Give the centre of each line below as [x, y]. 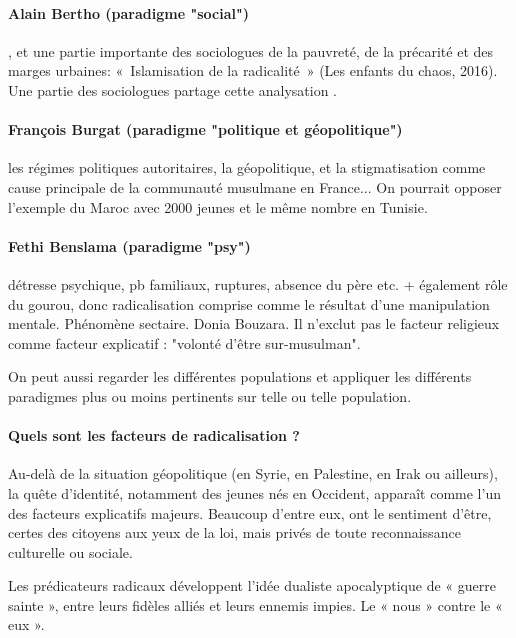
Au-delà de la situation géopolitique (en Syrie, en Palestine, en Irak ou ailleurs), [253, 473]
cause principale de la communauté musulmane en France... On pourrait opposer [255, 186]
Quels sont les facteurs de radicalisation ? [154, 435]
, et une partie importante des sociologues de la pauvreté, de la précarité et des [251, 50]
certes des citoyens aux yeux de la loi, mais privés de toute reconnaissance [234, 532]
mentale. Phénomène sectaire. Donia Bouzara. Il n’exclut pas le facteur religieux [254, 323]
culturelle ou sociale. [70, 551]
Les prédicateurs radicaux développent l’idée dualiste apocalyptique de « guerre [252, 585]
